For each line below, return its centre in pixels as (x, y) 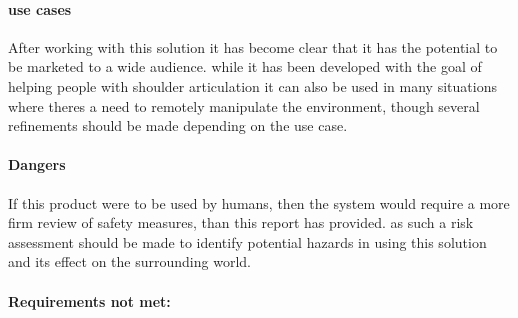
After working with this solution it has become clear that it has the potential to (253, 46)
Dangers (37, 164)
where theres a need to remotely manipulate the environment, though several (244, 105)
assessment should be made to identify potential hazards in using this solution (247, 241)
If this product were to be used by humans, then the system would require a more (259, 202)
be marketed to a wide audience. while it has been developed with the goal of (245, 66)
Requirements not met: (89, 300)
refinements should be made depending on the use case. (178, 125)
